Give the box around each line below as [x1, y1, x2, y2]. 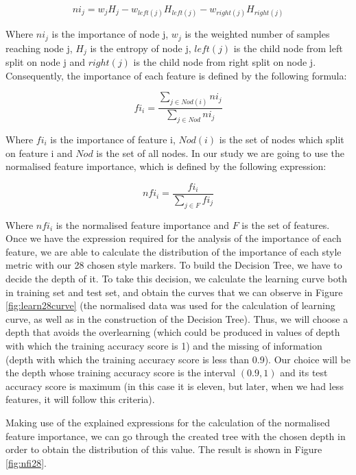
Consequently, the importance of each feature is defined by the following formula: [5, 68, 347, 82]
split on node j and [5, 55, 85, 69]
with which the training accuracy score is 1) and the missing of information [5, 338, 322, 352]
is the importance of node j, [51, 27, 169, 41]
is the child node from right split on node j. [133, 55, 316, 69]
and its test [280, 365, 328, 380]
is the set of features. [241, 217, 330, 232]
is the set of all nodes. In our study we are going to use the [96, 145, 345, 160]
